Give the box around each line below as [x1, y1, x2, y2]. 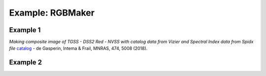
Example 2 [9, 58, 42, 67]
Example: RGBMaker [9, 7, 95, 18]
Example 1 [9, 26, 41, 34]
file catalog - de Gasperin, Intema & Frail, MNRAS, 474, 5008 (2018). [9, 45, 148, 51]
